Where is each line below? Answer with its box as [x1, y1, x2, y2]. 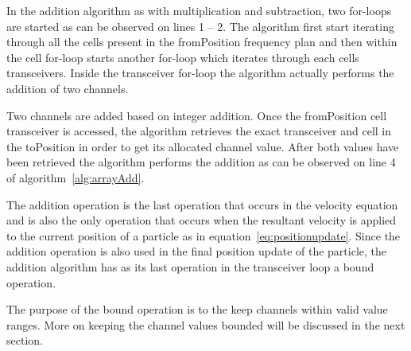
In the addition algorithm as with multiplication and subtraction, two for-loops [6, 2, 392, 18]
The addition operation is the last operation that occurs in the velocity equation [6, 196, 398, 213]
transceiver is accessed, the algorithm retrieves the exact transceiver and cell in [6, 123, 392, 139]
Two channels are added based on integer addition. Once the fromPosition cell [6, 107, 387, 123]
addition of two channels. [6, 80, 129, 96]
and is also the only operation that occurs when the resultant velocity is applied [6, 212, 397, 228]
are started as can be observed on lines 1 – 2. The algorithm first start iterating [6, 18, 394, 34]
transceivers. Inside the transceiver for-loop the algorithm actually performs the [6, 64, 394, 81]
